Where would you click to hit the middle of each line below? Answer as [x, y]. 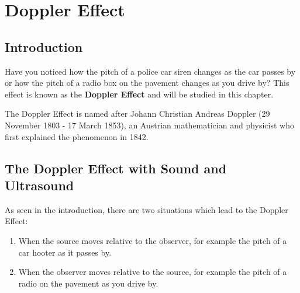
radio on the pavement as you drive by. [88, 283]
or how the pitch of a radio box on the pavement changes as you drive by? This [147, 83]
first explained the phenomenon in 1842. [77, 136]
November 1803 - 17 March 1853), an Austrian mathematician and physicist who [149, 125]
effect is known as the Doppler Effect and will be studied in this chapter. [139, 94]
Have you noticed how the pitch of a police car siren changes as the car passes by [150, 71]
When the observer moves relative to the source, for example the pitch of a [153, 272]
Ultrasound [39, 185]
